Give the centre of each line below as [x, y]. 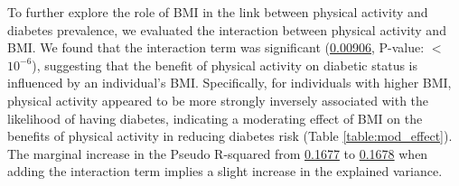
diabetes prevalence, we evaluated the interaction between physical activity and [227, 29]
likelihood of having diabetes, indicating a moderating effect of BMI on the [215, 118]
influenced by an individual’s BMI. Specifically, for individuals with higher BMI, [229, 83]
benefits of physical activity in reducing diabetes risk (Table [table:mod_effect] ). [230, 136]
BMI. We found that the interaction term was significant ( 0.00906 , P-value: [216, 47]
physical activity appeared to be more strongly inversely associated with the [218, 100]
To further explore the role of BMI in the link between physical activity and [218, 12]
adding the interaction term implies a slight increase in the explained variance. [225, 171]
